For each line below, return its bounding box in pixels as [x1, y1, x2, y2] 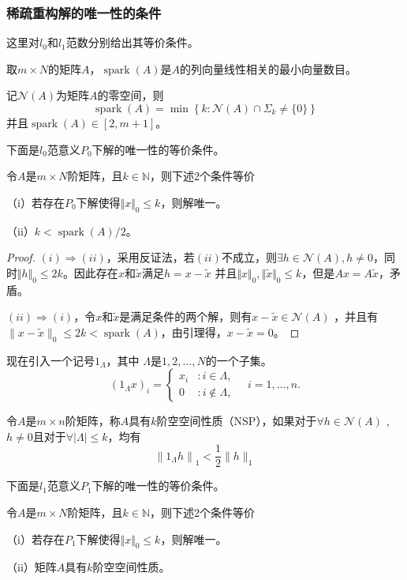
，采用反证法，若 [106, 249, 195, 266]
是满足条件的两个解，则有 [119, 308, 252, 325]
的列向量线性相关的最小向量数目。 [180, 60, 357, 77]
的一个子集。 [205, 352, 272, 368]
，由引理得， [160, 323, 227, 340]
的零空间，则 [97, 87, 164, 104]
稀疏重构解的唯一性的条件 [6, 2, 162, 22]
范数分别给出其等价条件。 [65, 34, 199, 51]
